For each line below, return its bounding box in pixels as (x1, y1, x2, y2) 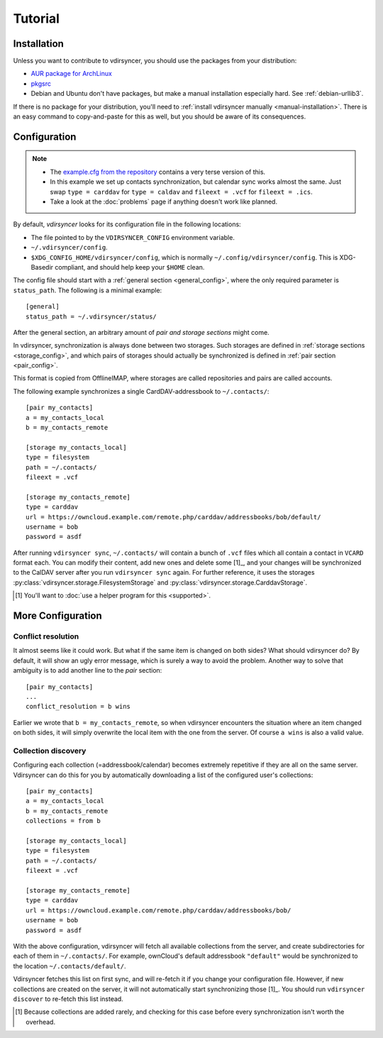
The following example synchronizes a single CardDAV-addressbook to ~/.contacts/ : (13, 387, 270, 395)
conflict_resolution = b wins (26, 702, 131, 711)
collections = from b (26, 817, 101, 825)
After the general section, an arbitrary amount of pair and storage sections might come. (13, 328, 270, 336)
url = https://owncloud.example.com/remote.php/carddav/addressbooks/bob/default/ (26, 513, 321, 521)
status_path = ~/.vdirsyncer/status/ (26, 312, 157, 321)
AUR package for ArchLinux (30, 70, 113, 78)
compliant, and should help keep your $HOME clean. (54, 263, 205, 271)
